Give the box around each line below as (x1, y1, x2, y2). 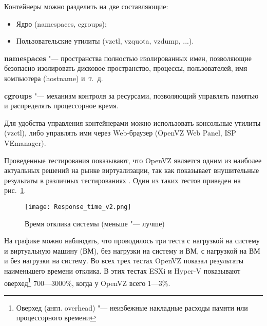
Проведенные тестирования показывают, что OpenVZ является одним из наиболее (4, 155, 262, 165)
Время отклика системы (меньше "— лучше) (25, 218, 165, 228)
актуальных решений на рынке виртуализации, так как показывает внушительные (4, 165, 259, 176)
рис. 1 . (4, 185, 26, 196)
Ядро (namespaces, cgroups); (16, 18, 107, 29)
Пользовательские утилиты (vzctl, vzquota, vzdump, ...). (16, 35, 194, 46)
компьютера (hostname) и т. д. (4, 72, 103, 83)
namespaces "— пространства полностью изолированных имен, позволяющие (4, 52, 252, 63)
